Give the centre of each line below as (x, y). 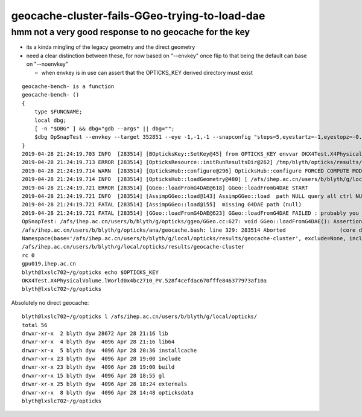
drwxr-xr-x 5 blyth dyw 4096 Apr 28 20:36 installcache (110, 350)
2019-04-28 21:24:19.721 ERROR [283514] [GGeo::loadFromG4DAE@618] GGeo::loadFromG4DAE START (165, 188)
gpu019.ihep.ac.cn (49, 264)
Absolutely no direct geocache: (50, 302)
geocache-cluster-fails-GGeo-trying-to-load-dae (138, 16)
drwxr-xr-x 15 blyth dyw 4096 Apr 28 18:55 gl (94, 375)
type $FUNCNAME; (58, 112)
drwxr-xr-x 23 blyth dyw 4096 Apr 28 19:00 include (101, 359)
